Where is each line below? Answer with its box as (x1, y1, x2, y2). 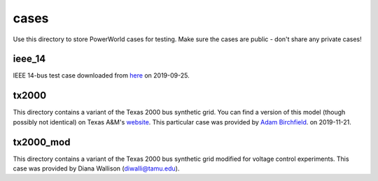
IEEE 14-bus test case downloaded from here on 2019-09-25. (13, 71, 190, 80)
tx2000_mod (13, 136, 71, 148)
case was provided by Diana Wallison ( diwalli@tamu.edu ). (13, 164, 180, 173)
